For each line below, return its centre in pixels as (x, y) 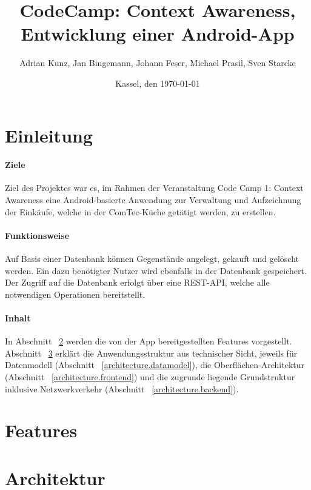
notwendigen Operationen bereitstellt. (75, 294)
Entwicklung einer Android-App (158, 34)
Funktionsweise (37, 235)
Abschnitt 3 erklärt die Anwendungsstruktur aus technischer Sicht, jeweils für (151, 353)
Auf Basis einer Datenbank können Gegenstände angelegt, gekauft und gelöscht (152, 259)
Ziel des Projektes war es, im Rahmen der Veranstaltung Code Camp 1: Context (154, 188)
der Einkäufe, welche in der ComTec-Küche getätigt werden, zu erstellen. (140, 211)
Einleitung (49, 135)
